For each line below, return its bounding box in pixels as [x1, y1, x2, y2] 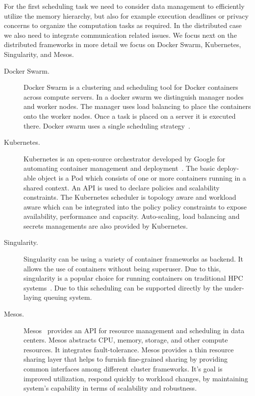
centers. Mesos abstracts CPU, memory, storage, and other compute [24, 335, 228, 345]
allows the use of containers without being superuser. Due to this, [24, 263, 221, 273]
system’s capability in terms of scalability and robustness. [24, 383, 197, 393]
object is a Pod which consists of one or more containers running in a [38, 172, 246, 183]
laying [24, 292, 42, 302]
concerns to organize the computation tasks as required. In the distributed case [4, 20, 242, 30]
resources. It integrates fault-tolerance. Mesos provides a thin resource [24, 344, 234, 354]
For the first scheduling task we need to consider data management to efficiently [4, 1, 245, 11]
